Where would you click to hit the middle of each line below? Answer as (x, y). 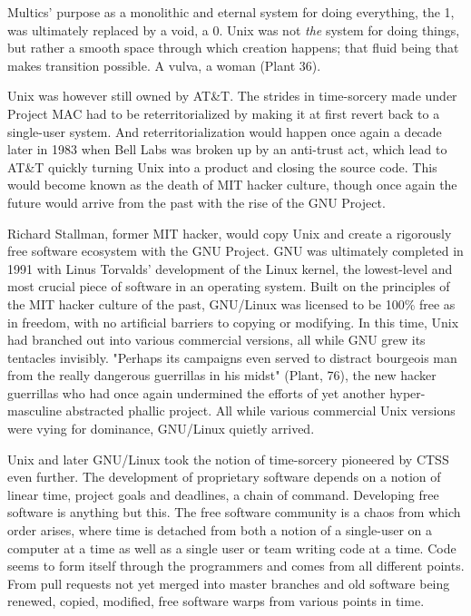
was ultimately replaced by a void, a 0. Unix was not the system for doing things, (234, 29)
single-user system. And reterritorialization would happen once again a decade (225, 131)
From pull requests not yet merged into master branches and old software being (229, 583)
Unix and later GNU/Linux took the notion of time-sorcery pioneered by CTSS (228, 459)
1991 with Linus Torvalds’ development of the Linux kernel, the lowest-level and (230, 268)
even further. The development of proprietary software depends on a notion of (224, 477)
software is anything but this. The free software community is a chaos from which (234, 512)
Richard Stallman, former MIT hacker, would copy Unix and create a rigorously (230, 233)
